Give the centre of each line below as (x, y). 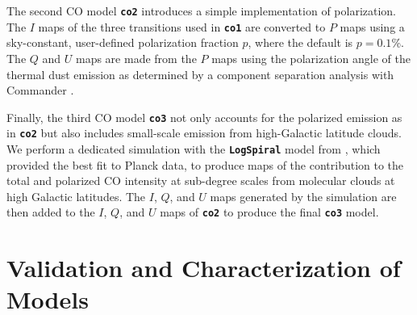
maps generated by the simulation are (303, 196)
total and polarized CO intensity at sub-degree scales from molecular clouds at (201, 181)
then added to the (51, 212)
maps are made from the (136, 58)
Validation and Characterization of (204, 268)
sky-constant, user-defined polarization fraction (123, 42)
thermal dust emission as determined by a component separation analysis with (200, 74)
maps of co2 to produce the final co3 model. (269, 212)
